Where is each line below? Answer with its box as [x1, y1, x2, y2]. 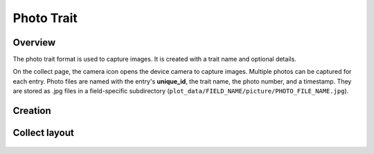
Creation [12, 105, 51, 117]
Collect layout [12, 127, 74, 139]
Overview [12, 37, 56, 48]
